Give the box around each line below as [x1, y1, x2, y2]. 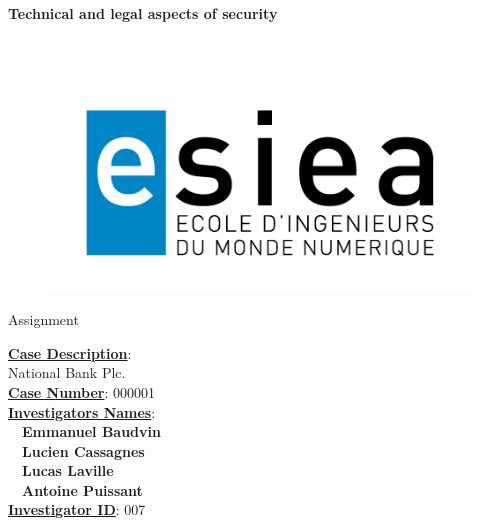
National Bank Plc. [8, 362, 126, 383]
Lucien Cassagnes [22, 440, 145, 461]
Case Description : [8, 342, 132, 363]
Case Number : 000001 [8, 381, 156, 402]
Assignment [8, 309, 79, 330]
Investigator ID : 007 [8, 499, 146, 520]
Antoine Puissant [22, 479, 143, 500]
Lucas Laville [22, 460, 114, 481]
